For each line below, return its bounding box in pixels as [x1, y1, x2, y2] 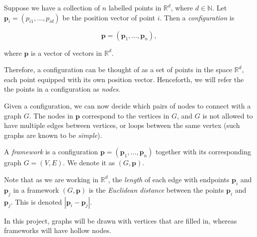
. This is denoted [10, 196, 62, 207]
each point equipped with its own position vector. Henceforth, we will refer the [4, 74, 244, 84]
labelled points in [108, 2, 162, 12]
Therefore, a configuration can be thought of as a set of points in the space [4, 64, 232, 75]
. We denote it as [63, 157, 115, 168]
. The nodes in [29, 110, 74, 120]
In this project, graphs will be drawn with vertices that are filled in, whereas [4, 215, 237, 226]
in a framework [13, 184, 59, 195]
